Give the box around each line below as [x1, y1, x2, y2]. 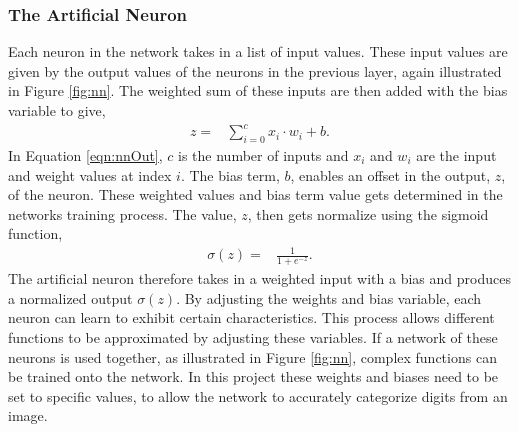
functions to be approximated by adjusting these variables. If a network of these [8, 327, 498, 348]
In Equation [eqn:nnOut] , [8, 144, 163, 165]
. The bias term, [180, 164, 280, 185]
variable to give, [8, 100, 106, 120]
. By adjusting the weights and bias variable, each [176, 287, 482, 308]
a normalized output [8, 287, 133, 308]
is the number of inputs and [178, 144, 349, 165]
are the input [416, 144, 497, 165]
